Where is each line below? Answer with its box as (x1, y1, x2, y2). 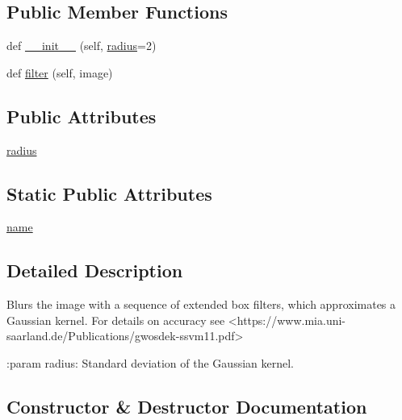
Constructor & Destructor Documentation (6, 393, 367, 418)
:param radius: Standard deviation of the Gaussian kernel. (6, 354, 294, 371)
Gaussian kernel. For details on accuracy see (6, 311, 225, 328)
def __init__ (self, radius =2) (6, 37, 157, 54)
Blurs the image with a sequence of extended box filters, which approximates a (6, 296, 396, 313)
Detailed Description (6, 258, 183, 283)
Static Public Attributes (6, 181, 212, 206)
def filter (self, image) (6, 64, 113, 81)
